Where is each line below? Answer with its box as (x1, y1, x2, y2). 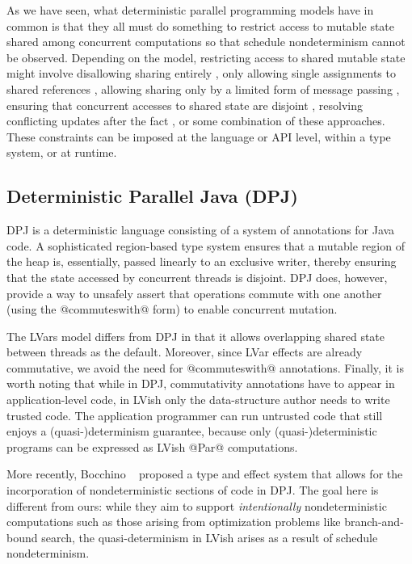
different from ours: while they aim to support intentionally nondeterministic (6, 497, 387, 514)
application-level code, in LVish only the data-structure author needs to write (6, 391, 390, 408)
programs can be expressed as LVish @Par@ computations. (6, 438, 298, 455)
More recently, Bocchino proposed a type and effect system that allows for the (6, 465, 403, 482)
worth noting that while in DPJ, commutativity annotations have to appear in (6, 375, 395, 392)
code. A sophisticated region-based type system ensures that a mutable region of (6, 237, 405, 254)
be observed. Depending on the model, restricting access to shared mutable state (6, 48, 406, 65)
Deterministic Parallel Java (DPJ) (6, 183, 298, 208)
